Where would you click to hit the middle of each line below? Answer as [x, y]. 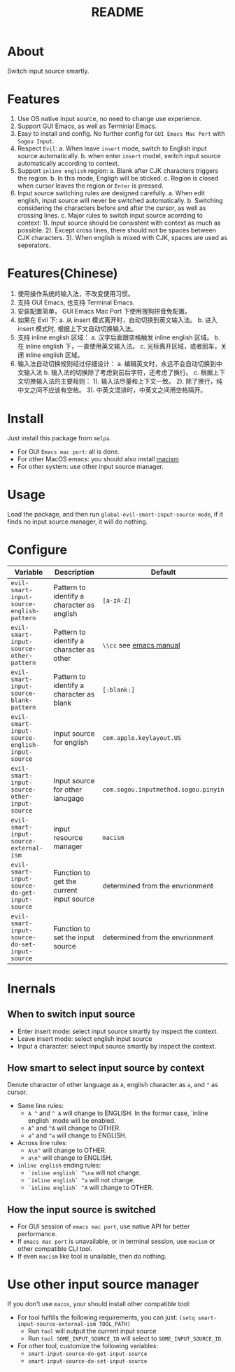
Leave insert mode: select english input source [85, 1038]
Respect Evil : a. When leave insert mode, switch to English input [112, 148]
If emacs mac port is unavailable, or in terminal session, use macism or [116, 1241]
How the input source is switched [81, 1209]
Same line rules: [41, 1106]
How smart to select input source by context [106, 1068]
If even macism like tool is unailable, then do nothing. [92, 1256]
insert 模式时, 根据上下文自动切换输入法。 [77, 328]
